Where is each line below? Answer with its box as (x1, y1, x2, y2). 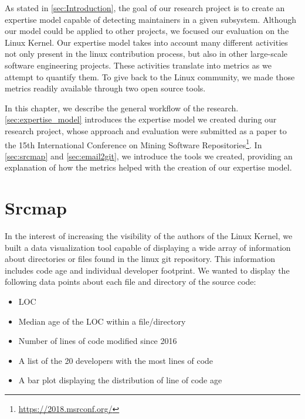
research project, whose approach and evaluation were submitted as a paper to (5, 124, 287, 137)
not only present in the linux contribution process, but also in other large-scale (5, 47, 288, 60)
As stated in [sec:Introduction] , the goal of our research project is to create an (5, 2, 285, 13)
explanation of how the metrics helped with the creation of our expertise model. (5, 161, 292, 173)
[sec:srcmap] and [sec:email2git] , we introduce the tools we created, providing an (5, 149, 293, 162)
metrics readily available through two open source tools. (5, 82, 206, 94)
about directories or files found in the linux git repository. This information (5, 253, 276, 265)
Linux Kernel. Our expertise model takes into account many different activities (5, 36, 288, 48)
